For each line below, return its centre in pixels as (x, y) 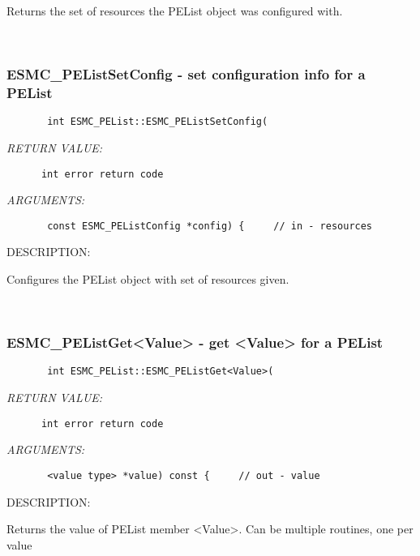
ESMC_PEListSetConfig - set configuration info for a (186, 74)
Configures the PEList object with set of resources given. (148, 279)
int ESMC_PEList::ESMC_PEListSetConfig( (158, 122)
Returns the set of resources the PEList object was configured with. (175, 11)
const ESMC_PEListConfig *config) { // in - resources (210, 226)
